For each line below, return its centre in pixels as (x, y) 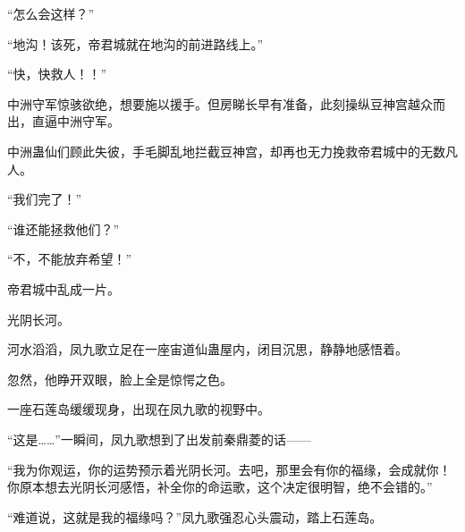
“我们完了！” (45, 199)
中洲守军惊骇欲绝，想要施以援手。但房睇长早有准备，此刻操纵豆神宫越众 (220, 103)
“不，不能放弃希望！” (70, 259)
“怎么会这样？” (51, 13)
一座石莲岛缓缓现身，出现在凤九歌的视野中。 (139, 409)
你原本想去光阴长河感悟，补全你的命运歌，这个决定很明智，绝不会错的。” (220, 487)
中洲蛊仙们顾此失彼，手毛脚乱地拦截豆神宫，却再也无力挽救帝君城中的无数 (226, 151)
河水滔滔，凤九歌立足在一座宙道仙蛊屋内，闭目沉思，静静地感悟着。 (207, 349)
